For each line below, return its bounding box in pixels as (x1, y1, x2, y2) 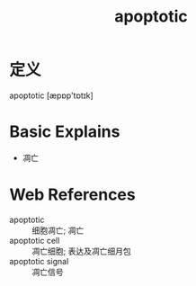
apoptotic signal (9, 255, 69, 266)
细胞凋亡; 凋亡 (31, 225, 85, 236)
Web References (9, 184, 137, 205)
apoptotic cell (9, 235, 60, 246)
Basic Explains (9, 121, 120, 142)
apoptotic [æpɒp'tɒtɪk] (9, 90, 94, 101)
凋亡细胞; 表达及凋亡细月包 (31, 246, 132, 256)
